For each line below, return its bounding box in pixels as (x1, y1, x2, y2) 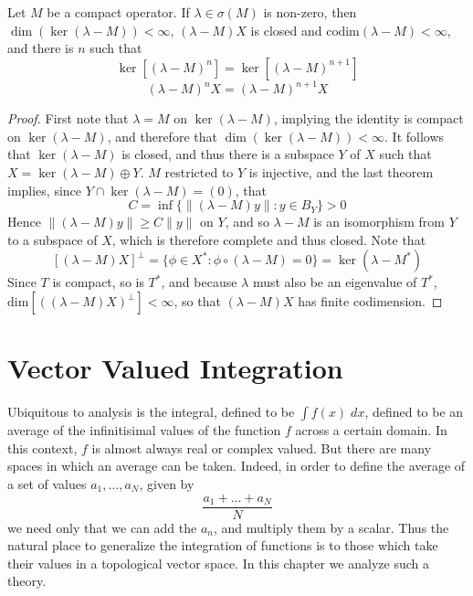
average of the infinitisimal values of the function (7, 420, 281, 440)
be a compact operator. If (47, 3, 190, 21)
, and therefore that (107, 126, 217, 145)
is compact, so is (52, 272, 144, 292)
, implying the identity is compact (273, 109, 464, 128)
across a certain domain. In (295, 420, 447, 440)
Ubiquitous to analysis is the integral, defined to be (7, 402, 295, 421)
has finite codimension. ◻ (298, 292, 443, 311)
